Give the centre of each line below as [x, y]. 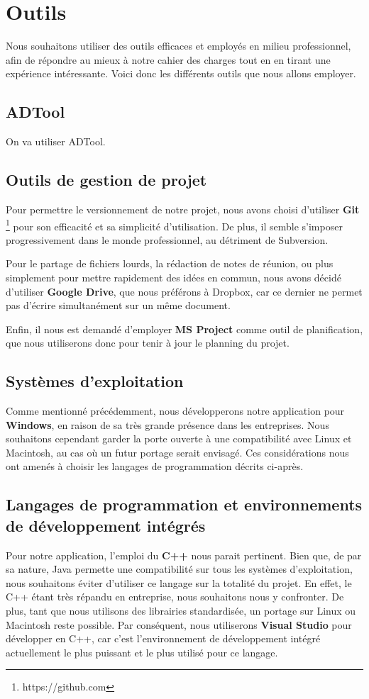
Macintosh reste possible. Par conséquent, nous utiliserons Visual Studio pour [179, 624]
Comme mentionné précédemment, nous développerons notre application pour [175, 411]
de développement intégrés [106, 525]
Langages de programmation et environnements [184, 504]
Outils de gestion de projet [106, 180]
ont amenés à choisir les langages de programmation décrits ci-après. [155, 466]
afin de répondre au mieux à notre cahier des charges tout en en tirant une [168, 59]
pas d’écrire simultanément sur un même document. [118, 305]
